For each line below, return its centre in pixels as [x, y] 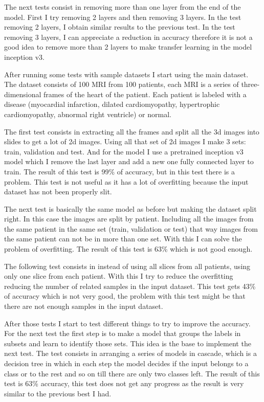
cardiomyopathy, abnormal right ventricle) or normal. [88, 114]
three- [250, 84]
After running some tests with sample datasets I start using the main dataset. [126, 74]
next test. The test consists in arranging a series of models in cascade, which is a [130, 353]
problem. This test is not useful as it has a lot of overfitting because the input [126, 181]
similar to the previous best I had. [58, 393]
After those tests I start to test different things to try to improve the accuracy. [127, 323]
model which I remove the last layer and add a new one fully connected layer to [129, 161]
